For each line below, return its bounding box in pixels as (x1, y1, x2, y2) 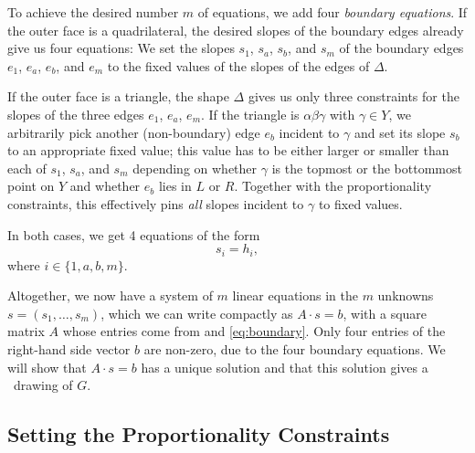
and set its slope (354, 122, 446, 142)
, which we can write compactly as (100, 303, 293, 322)
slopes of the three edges (7, 104, 144, 123)
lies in (158, 176, 192, 195)
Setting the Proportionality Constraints (7, 420, 390, 448)
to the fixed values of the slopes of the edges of (107, 56, 370, 75)
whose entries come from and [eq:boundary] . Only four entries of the (62, 321, 446, 341)
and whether (69, 176, 141, 195)
